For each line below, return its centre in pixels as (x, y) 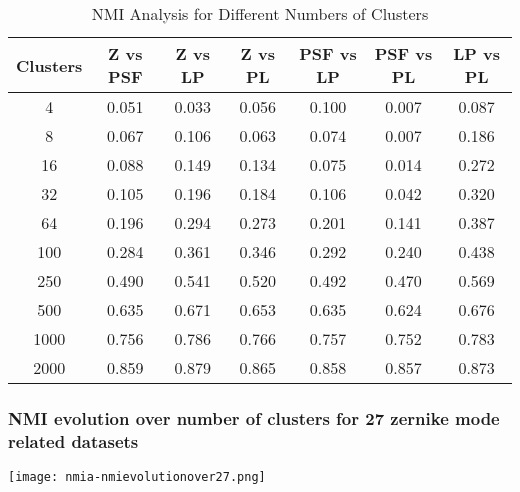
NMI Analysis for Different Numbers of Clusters (260, 13)
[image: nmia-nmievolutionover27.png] (137, 477)
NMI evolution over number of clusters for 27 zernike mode (254, 417)
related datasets (73, 440)
